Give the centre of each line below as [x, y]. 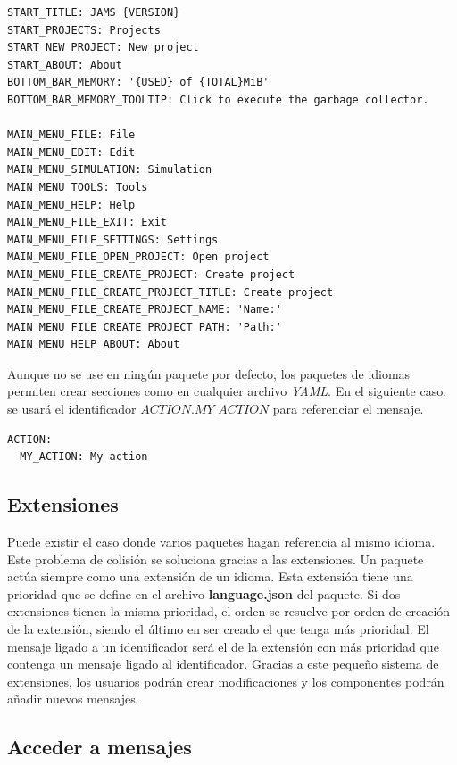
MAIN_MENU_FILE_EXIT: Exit [87, 222]
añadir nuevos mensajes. [73, 699]
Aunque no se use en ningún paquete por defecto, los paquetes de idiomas [209, 373]
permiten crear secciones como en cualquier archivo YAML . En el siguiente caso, [227, 391]
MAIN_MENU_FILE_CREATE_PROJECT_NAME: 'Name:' [145, 310]
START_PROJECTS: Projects [84, 30]
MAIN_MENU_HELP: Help [71, 205]
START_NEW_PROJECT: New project [103, 48]
